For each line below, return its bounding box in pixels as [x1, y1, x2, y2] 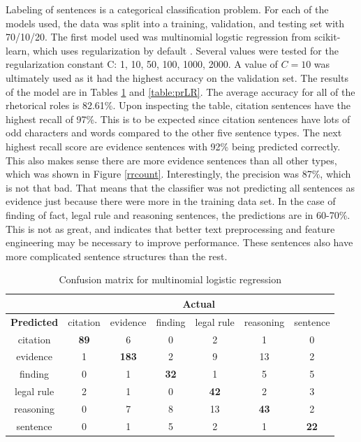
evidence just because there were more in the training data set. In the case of [6, 194, 336, 208]
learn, [6, 43, 30, 57]
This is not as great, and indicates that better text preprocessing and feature [6, 221, 335, 236]
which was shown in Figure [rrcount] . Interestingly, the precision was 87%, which [6, 166, 351, 181]
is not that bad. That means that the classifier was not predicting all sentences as [6, 180, 355, 194]
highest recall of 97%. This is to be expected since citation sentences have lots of [6, 111, 351, 126]
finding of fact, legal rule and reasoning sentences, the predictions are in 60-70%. [6, 207, 351, 222]
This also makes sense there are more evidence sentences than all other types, [6, 152, 337, 167]
